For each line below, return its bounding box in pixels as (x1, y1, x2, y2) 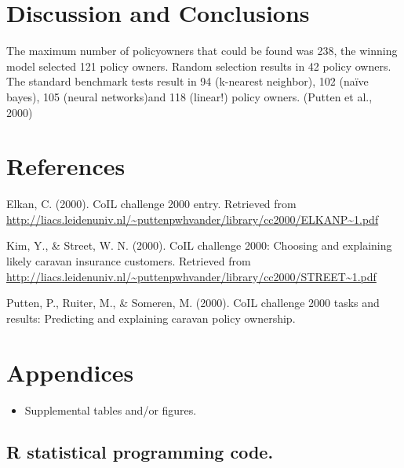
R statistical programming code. (6, 440, 274, 464)
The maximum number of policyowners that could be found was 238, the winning (6, 42, 398, 59)
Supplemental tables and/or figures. (24, 401, 197, 418)
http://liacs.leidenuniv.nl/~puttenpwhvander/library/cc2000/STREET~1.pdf (6, 268, 377, 284)
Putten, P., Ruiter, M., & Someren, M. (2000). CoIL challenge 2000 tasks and (6, 294, 380, 311)
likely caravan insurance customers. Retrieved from (6, 253, 251, 269)
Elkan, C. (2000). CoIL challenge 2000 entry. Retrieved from (6, 196, 297, 212)
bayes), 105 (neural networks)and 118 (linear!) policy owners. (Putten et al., (6, 88, 373, 104)
